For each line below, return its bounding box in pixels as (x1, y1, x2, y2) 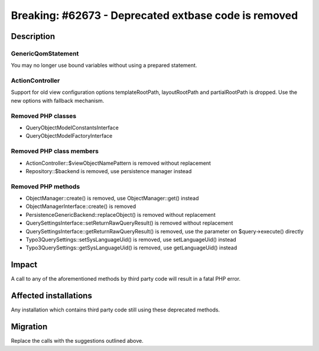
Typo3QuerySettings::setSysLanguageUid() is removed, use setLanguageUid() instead (25, 236, 236, 243)
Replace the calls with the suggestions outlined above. (11, 337, 144, 344)
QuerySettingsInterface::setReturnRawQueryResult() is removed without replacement (25, 219, 233, 227)
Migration (11, 322, 48, 332)
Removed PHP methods (11, 182, 80, 190)
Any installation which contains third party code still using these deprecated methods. (11, 306, 220, 313)
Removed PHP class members (11, 147, 99, 155)
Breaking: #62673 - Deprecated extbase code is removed (11, 9, 298, 22)
